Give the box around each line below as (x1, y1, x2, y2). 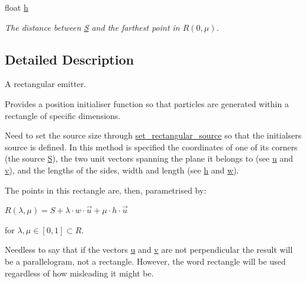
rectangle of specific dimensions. (5, 109, 121, 121)
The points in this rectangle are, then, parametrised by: (5, 184, 207, 196)
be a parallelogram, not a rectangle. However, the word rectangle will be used (5, 255, 286, 267)
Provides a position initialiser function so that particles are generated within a (5, 97, 289, 110)
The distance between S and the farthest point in (5, 21, 180, 33)
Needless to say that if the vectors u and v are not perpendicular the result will (5, 243, 293, 256)
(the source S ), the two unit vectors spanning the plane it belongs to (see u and (5, 152, 293, 165)
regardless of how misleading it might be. (5, 266, 154, 279)
